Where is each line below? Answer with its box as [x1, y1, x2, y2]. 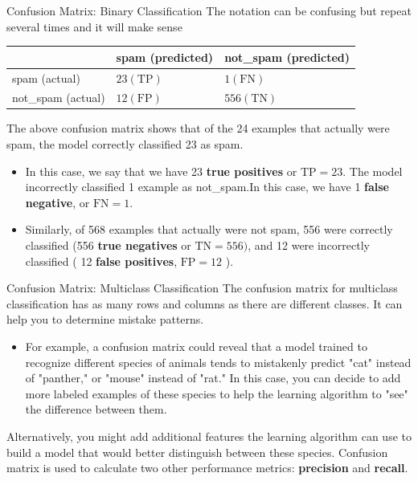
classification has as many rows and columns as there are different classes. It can [6, 295, 403, 312]
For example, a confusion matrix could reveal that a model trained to [25, 338, 367, 354]
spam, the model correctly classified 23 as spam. [6, 136, 244, 153]
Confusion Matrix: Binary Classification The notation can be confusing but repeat [6, 2, 412, 18]
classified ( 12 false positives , [25, 252, 178, 269]
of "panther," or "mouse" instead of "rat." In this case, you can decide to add [25, 369, 401, 386]
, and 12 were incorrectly [248, 237, 370, 254]
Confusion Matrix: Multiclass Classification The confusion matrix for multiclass [6, 279, 398, 296]
